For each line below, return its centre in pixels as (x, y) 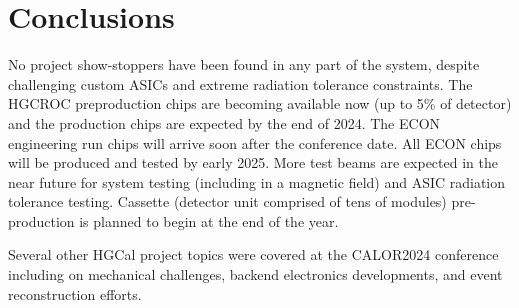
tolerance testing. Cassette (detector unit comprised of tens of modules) (227, 201)
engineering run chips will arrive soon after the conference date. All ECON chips (255, 142)
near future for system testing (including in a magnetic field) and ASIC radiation (257, 181)
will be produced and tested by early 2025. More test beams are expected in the (253, 162)
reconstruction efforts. (75, 293)
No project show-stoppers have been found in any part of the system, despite (244, 64)
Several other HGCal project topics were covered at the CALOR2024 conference (253, 254)
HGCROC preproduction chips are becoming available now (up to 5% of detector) (260, 103)
